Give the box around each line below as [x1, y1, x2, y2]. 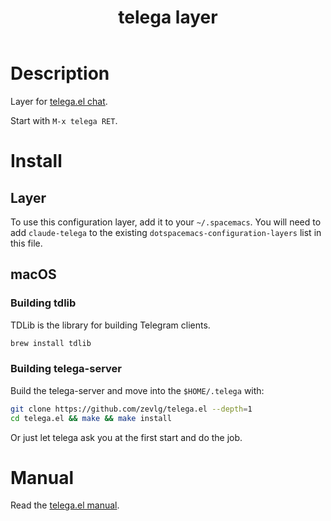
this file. [10, 237, 43, 249]
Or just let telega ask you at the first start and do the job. [10, 431, 243, 443]
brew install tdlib [10, 338, 92, 348]
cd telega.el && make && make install [10, 413, 172, 423]
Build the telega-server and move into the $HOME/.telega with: [10, 384, 265, 396]
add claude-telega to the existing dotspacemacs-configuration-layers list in [10, 226, 322, 238]
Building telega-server [10, 362, 123, 376]
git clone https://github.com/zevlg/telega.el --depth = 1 [10, 404, 253, 414]
